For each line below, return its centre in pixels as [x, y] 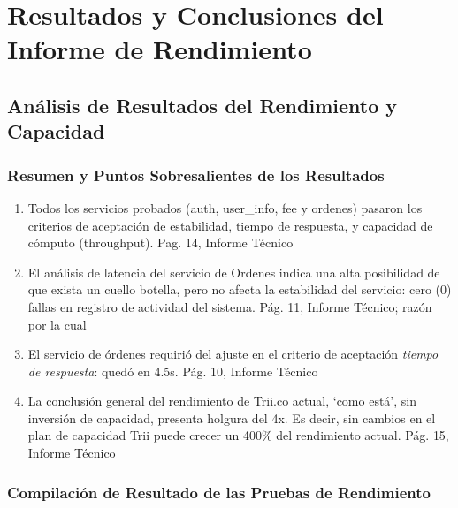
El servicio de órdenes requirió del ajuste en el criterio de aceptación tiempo [233, 354]
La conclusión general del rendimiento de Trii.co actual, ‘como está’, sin [222, 401]
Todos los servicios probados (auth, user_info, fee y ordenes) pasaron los [225, 207]
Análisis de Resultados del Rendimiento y [202, 105]
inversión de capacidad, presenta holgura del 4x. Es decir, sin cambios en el [232, 417]
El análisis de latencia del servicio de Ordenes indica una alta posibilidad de [234, 272]
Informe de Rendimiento [160, 49]
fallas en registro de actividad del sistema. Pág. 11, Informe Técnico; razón [230, 306]
